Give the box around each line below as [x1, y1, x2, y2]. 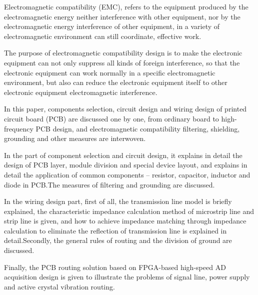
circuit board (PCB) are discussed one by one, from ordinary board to [4, 113, 219, 123]
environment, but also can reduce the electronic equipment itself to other [4, 77, 227, 87]
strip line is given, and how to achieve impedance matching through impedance [4, 215, 246, 226]
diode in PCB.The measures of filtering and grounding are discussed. [4, 179, 215, 189]
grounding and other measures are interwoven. [4, 133, 146, 143]
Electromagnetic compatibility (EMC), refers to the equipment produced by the [4, 1, 248, 11]
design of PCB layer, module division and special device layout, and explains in [4, 159, 247, 170]
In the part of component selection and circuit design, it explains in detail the [4, 149, 242, 160]
